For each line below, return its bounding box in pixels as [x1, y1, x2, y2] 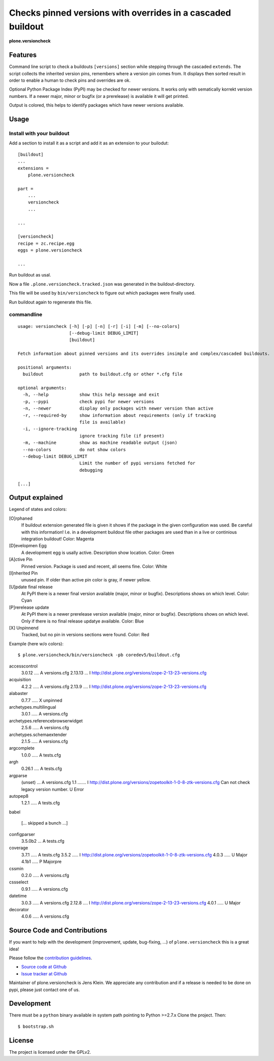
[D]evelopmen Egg [9, 543, 47, 549]
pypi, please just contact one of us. [9, 987, 80, 992]
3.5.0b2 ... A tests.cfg [21, 838, 64, 844]
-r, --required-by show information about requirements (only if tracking [22, 413, 216, 418]
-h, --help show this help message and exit [22, 392, 160, 397]
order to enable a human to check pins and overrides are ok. [9, 77, 131, 83]
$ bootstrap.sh [18, 1023, 54, 1029]
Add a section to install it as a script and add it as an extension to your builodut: [9, 140, 169, 146]
